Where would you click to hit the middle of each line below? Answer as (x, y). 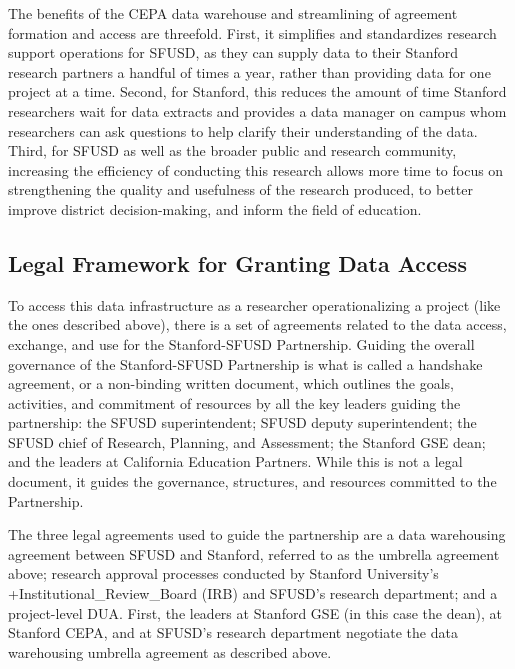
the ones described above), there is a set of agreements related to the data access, (257, 324)
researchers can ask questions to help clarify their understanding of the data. (243, 130)
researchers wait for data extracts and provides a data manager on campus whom (257, 110)
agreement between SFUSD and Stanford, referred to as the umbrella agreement (254, 553)
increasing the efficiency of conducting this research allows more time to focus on (256, 169)
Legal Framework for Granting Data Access (237, 262)
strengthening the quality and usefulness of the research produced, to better (240, 189)
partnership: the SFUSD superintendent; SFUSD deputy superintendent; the (242, 422)
